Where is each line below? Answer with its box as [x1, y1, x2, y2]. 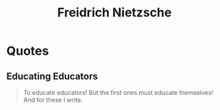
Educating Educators [6, 70, 99, 82]
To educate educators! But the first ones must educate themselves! [23, 89, 214, 96]
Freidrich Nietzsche [57, 5, 172, 20]
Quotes [6, 43, 49, 59]
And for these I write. [23, 96, 83, 104]
